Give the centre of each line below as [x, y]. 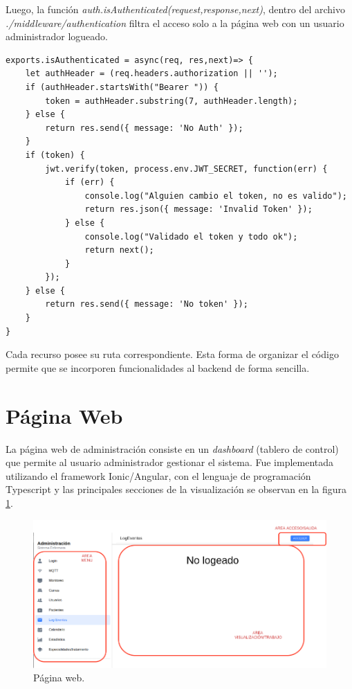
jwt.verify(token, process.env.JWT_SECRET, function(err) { [186, 169]
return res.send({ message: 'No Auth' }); [144, 128]
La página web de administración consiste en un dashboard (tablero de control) [172, 448]
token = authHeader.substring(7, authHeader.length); [172, 101]
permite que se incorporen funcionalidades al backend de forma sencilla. [158, 367]
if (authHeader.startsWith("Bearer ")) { [122, 87]
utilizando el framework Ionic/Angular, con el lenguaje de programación [158, 475]
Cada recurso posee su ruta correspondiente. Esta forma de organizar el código [172, 354]
